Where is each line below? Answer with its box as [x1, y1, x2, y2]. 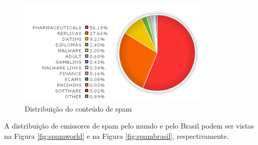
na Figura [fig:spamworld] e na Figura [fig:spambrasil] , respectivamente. [4, 130, 229, 141]
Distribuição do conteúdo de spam [25, 103, 132, 114]
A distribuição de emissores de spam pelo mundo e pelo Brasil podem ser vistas [4, 120, 254, 131]
